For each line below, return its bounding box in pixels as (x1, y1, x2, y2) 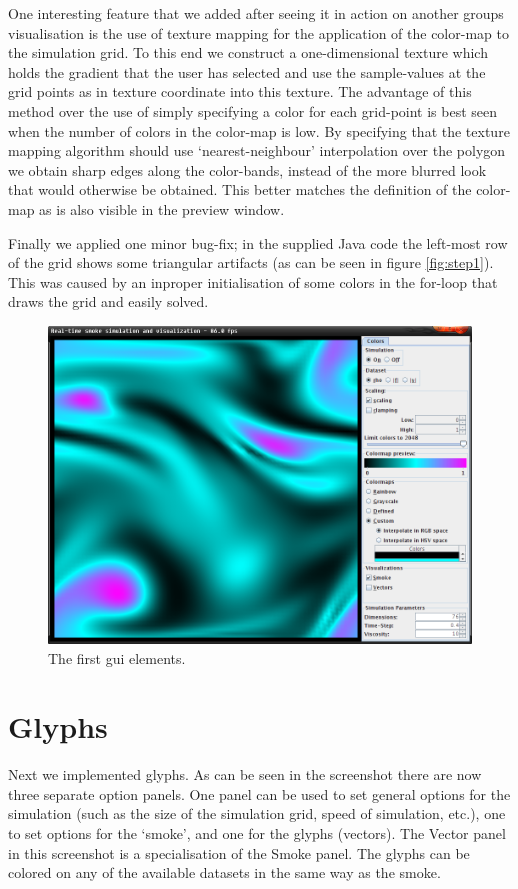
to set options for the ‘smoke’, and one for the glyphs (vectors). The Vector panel (8, 823, 506, 843)
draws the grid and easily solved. (8, 291, 209, 312)
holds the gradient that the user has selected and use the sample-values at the (8, 61, 486, 82)
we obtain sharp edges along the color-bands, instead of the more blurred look (8, 159, 487, 180)
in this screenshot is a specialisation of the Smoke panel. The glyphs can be (8, 842, 470, 863)
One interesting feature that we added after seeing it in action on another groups (8, 3, 504, 23)
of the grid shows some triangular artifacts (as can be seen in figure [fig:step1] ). (8, 252, 494, 273)
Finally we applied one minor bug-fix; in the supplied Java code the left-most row (8, 232, 508, 253)
